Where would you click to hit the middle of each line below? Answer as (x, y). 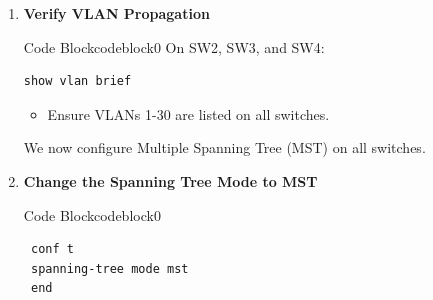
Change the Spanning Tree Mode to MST (170, 180)
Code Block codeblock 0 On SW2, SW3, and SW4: (174, 46)
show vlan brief (77, 81)
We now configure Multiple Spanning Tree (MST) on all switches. (224, 147)
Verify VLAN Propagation (116, 13)
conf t (52, 249)
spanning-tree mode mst (109, 268)
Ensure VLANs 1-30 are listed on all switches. (188, 113)
